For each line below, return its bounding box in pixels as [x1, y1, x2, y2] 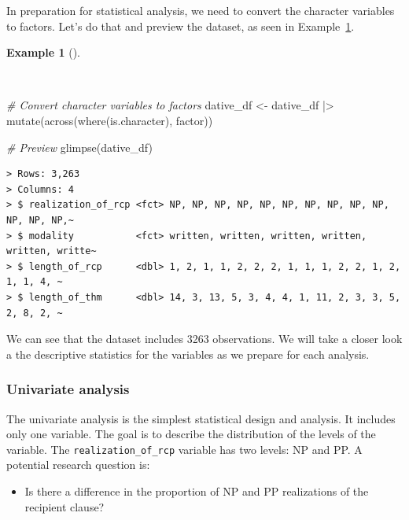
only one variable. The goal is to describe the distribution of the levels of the [6, 426, 376, 442]
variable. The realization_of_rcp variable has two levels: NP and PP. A [6, 441, 363, 457]
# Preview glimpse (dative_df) [6, 138, 153, 155]
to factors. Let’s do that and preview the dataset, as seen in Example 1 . [6, 17, 355, 34]
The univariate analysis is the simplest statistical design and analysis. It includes [6, 410, 396, 426]
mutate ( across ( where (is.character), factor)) [6, 112, 213, 128]
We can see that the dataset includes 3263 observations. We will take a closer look [6, 330, 403, 347]
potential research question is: [6, 456, 150, 473]
